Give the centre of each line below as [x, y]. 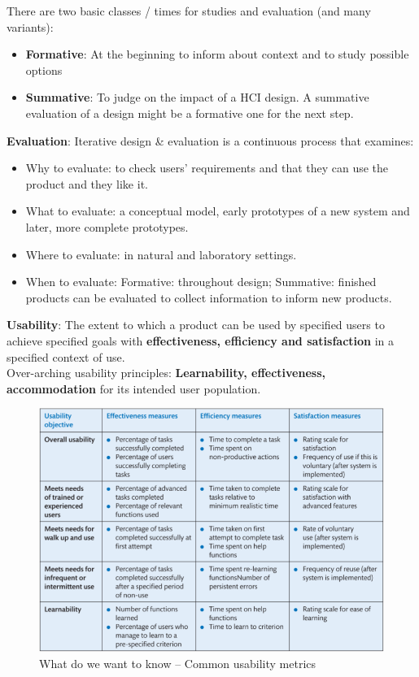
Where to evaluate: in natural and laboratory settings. [161, 254]
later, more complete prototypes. [107, 226]
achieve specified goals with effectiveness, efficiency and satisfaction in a [201, 340]
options [44, 69]
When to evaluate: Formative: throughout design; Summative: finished [201, 282]
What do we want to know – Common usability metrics [178, 664]
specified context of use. [66, 356]
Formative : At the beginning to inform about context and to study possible [217, 54]
